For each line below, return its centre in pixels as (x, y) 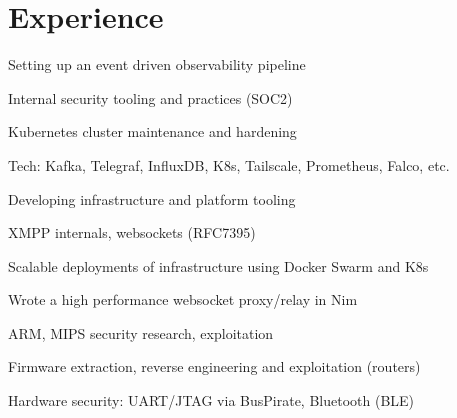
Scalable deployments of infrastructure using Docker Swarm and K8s (218, 265)
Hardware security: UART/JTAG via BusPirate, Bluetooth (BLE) (211, 400)
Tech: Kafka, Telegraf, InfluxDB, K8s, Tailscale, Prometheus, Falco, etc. (229, 164)
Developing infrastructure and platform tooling (152, 198)
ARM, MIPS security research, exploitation (141, 332)
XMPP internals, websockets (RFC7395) (132, 232)
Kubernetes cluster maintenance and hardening (152, 131)
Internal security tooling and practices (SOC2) (150, 97)
